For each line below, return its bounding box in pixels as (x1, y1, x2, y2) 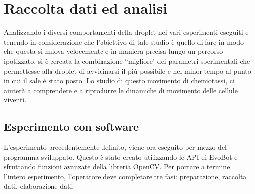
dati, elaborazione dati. (4, 181, 74, 191)
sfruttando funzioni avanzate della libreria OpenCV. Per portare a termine (4, 161, 230, 172)
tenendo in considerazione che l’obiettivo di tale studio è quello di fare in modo (4, 36, 244, 47)
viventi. (4, 95, 27, 105)
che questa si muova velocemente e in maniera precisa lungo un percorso (4, 46, 223, 56)
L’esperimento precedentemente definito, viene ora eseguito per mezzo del (4, 142, 227, 152)
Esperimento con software (4, 119, 139, 134)
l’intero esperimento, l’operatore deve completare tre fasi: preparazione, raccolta (4, 171, 247, 181)
